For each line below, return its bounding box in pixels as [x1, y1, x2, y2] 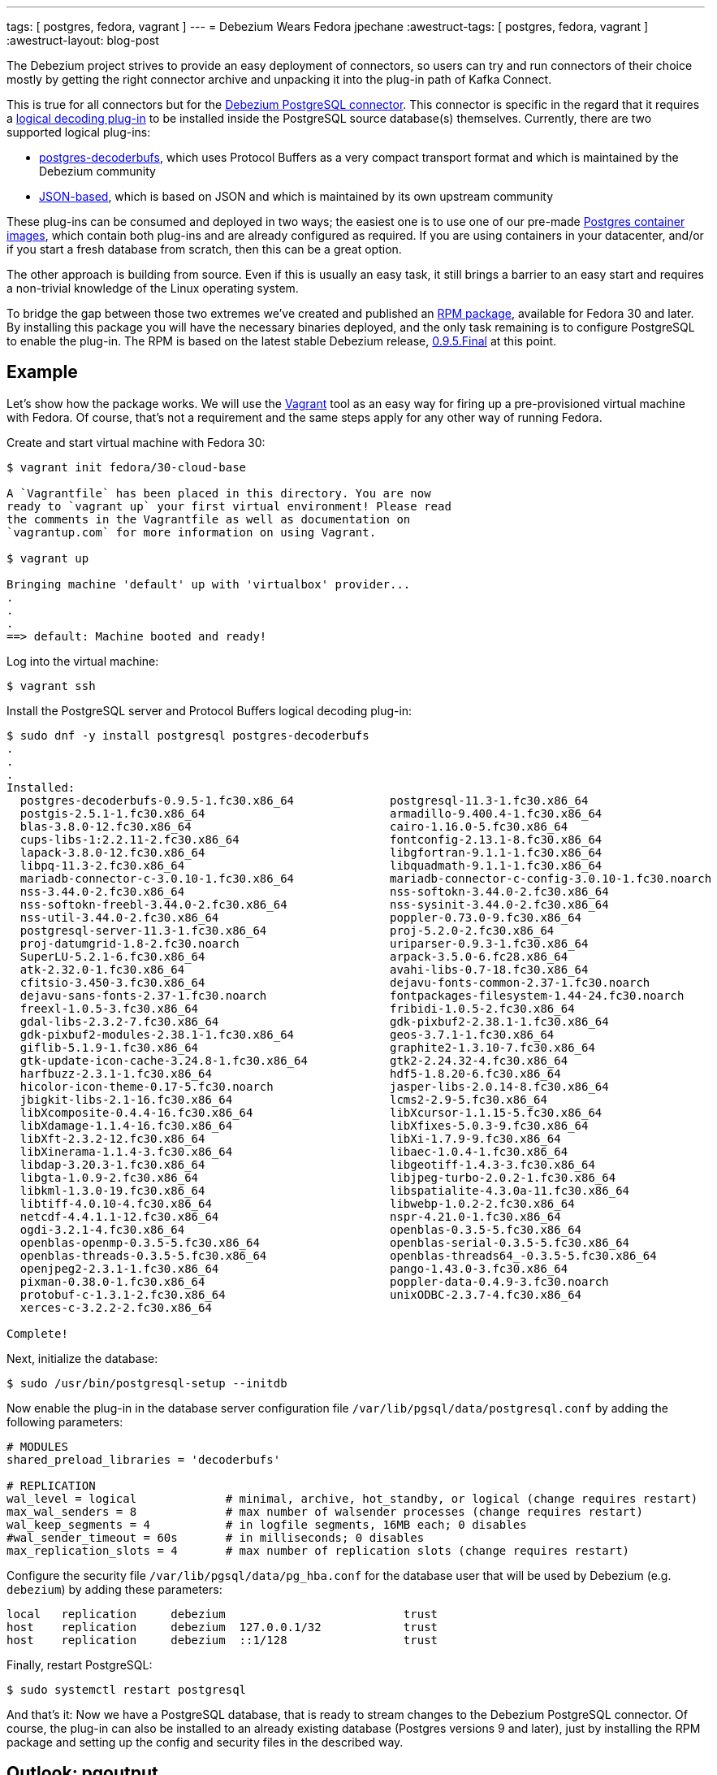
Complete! [6, 1326, 68, 1340]
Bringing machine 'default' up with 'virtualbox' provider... [6, 577, 411, 591]
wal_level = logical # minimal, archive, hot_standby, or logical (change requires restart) [6, 1491, 698, 1505]
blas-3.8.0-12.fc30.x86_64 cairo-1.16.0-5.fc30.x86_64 [19, 819, 568, 833]
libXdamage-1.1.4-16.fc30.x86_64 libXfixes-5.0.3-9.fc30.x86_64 [19, 1118, 589, 1132]
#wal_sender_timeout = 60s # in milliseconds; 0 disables [6, 1530, 425, 1544]
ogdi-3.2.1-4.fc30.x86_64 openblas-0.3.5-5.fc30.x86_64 [19, 1222, 582, 1236]
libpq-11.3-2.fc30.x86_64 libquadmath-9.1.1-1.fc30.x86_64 [19, 858, 603, 872]
